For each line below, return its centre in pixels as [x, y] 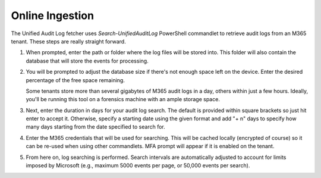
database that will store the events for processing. [87, 61]
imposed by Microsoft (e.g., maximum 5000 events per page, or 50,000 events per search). [138, 165]
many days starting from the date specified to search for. [96, 127]
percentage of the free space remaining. [75, 80]
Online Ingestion [53, 15]
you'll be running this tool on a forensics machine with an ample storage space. [123, 99]
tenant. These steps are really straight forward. [68, 41]
